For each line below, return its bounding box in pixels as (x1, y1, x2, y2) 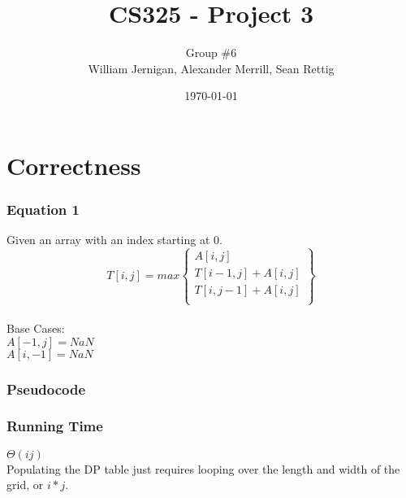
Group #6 (185, 44, 237, 61)
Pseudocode (6, 378, 86, 399)
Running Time (6, 416, 103, 436)
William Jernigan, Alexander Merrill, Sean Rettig (88, 59, 335, 76)
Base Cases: (6, 320, 65, 337)
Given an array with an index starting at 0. (6, 231, 222, 248)
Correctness (6, 148, 141, 181)
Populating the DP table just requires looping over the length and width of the (6, 460, 400, 477)
